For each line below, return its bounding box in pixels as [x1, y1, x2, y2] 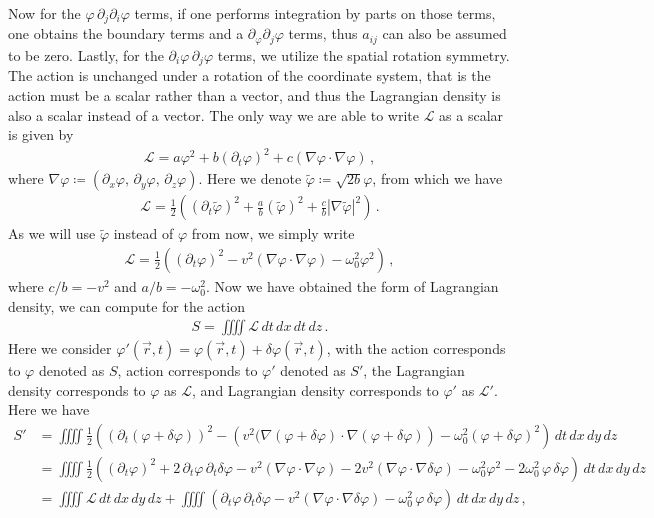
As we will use [8, 223, 96, 244]
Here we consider [8, 338, 112, 359]
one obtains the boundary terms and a [8, 23, 244, 44]
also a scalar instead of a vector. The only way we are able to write [8, 104, 419, 125]
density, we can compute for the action [8, 295, 245, 316]
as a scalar [439, 104, 504, 125]
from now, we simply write [191, 223, 355, 244]
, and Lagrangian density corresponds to [192, 379, 439, 400]
